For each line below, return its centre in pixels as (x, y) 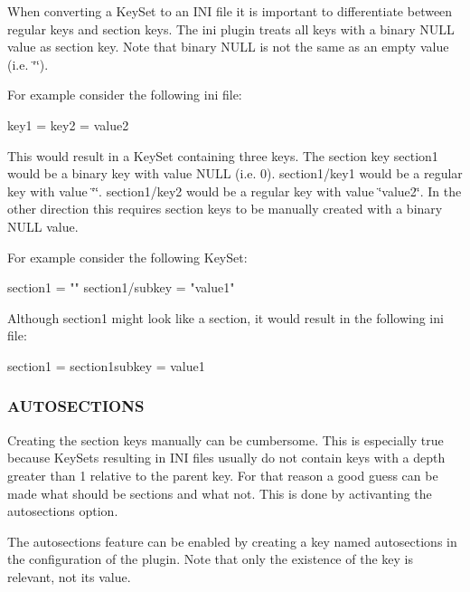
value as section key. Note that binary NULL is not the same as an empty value (228, 47)
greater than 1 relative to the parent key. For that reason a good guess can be (223, 475)
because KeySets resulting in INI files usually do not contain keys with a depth (226, 458)
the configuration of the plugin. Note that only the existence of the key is (210, 559)
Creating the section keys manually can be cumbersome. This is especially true (226, 439)
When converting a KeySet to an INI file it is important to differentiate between (230, 11)
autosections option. (63, 511)
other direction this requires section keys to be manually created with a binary (225, 209)
